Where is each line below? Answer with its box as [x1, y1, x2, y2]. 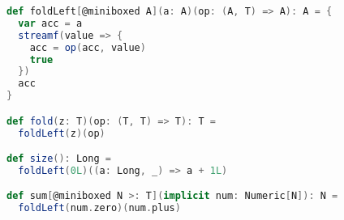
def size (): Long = [6, 153, 111, 165]
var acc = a [18, 17, 83, 29]
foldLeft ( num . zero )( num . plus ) [18, 202, 181, 214]
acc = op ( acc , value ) [29, 41, 146, 53]
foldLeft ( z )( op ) [18, 127, 105, 139]
